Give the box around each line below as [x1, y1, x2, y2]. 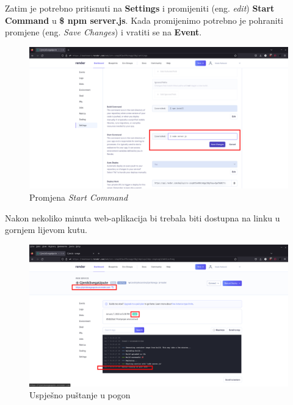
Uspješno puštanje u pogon [29, 389, 131, 401]
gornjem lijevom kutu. [5, 223, 88, 236]
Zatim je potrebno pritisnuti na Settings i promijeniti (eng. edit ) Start [5, 2, 275, 14]
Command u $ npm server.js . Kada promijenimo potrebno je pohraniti [5, 13, 283, 26]
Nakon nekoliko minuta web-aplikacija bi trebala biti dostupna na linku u [5, 211, 280, 224]
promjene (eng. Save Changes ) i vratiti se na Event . [5, 26, 202, 38]
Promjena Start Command [29, 191, 128, 204]
